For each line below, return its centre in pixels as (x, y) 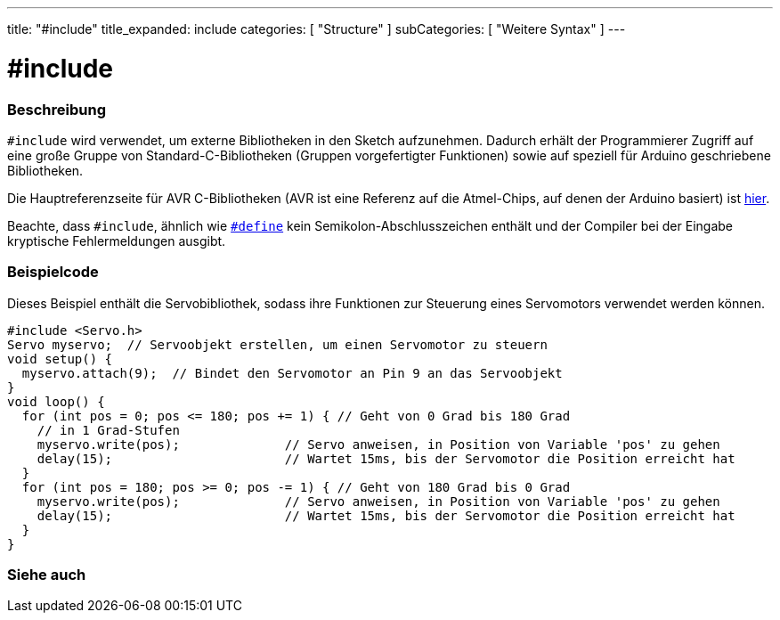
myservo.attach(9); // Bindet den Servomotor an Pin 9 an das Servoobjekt (292, 373)
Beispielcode (53, 272)
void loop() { (56, 401)
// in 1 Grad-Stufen (108, 430)
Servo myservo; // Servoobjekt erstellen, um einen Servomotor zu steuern (277, 344)
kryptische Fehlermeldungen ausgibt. (117, 241)
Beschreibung (57, 109)
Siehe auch (47, 575)
